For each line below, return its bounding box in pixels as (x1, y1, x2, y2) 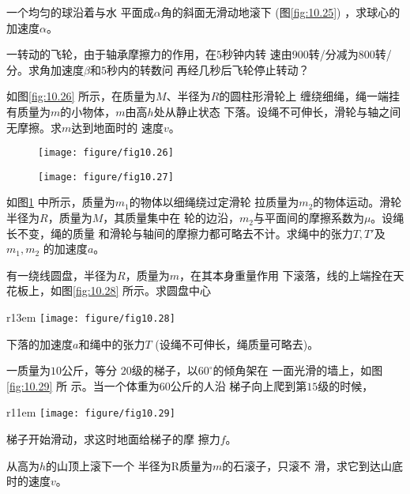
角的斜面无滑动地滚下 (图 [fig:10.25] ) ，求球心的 (160, 4, 401, 20)
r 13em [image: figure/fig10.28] (6, 309, 175, 326)
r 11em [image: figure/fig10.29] (6, 404, 175, 420)
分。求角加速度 (6, 61, 84, 77)
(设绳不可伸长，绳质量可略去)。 (155, 335, 319, 352)
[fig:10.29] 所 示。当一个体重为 (6, 377, 160, 394)
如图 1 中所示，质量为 (6, 194, 115, 210)
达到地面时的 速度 (71, 119, 164, 135)
